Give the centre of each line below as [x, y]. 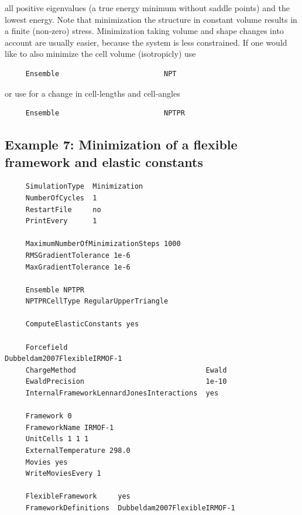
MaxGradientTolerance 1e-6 [78, 267]
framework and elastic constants [104, 161]
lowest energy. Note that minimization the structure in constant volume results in [151, 19]
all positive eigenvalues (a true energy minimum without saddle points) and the [147, 8]
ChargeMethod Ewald [126, 370]
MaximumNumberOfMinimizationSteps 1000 [103, 244]
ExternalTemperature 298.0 [78, 451]
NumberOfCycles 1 [61, 198]
